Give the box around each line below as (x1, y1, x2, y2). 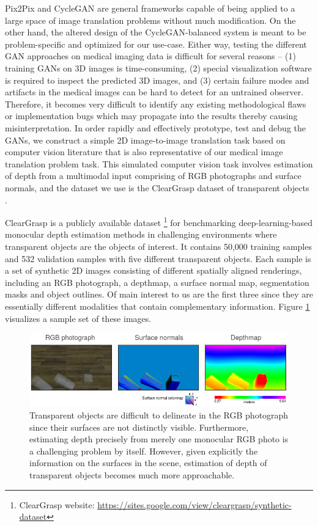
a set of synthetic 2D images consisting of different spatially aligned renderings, (5, 264, 302, 277)
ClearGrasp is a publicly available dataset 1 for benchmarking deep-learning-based (5, 214, 313, 228)
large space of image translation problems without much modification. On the (5, 13, 296, 26)
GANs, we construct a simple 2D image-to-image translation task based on (5, 133, 286, 146)
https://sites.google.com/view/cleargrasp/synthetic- (97, 498, 292, 511)
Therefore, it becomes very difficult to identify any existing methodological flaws (5, 97, 306, 110)
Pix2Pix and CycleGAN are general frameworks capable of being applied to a (5, 2, 295, 14)
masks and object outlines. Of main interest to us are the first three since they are (5, 288, 313, 301)
